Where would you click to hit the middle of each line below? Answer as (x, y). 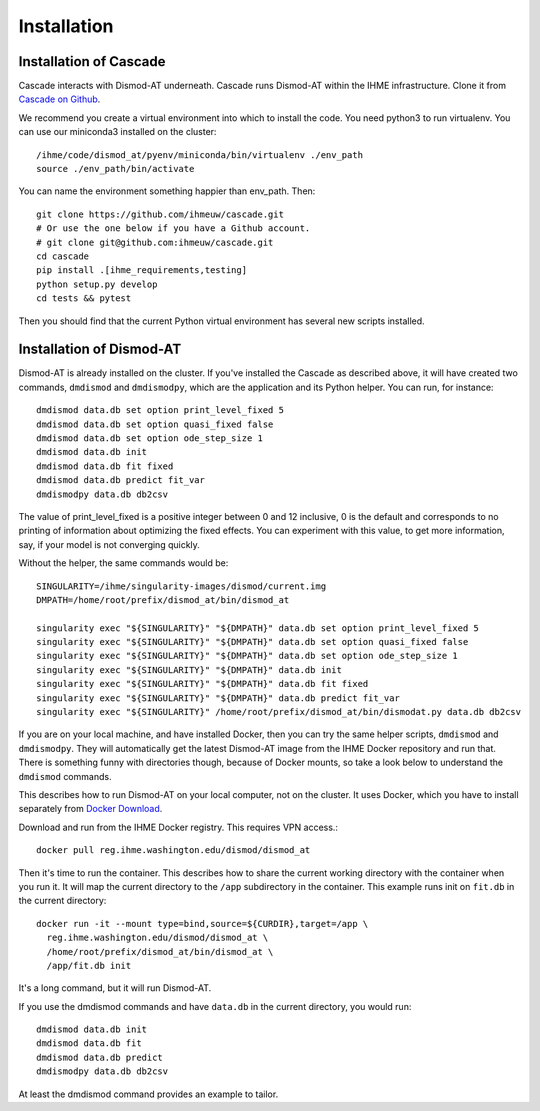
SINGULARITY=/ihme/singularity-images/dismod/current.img (181, 586)
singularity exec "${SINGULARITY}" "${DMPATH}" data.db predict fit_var (218, 698)
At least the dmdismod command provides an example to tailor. (148, 1094)
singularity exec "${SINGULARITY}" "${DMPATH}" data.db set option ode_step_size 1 (247, 656)
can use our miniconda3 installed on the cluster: (117, 132)
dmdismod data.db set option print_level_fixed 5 (160, 410)
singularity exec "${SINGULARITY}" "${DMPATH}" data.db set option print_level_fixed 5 (258, 628)
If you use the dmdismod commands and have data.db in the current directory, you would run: (215, 1006)
